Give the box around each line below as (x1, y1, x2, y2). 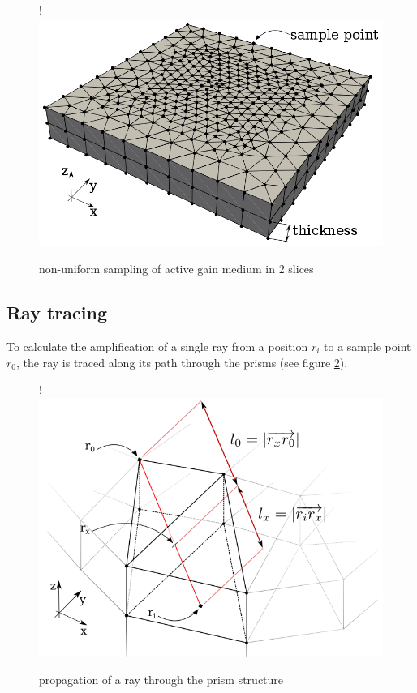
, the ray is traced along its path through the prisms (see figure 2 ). (16, 353, 348, 370)
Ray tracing (6, 300, 107, 325)
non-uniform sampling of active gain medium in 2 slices (39, 260, 314, 277)
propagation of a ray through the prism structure (39, 670, 284, 687)
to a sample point (324, 337, 411, 354)
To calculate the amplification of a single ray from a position (6, 337, 308, 354)
